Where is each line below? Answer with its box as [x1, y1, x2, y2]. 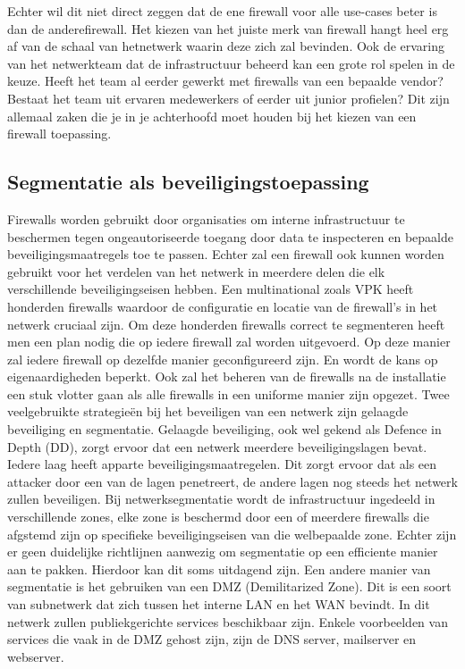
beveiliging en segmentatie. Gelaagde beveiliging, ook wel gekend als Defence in [7, 420, 442, 439]
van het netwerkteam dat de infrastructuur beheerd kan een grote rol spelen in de [7, 54, 455, 72]
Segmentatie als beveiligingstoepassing [7, 168, 369, 196]
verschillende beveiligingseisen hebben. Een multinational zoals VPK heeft [7, 280, 414, 298]
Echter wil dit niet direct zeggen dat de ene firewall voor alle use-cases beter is [7, 2, 437, 20]
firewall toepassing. [7, 124, 112, 143]
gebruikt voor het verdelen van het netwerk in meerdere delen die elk [7, 262, 385, 280]
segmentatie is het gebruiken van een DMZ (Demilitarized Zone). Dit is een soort [7, 577, 452, 596]
